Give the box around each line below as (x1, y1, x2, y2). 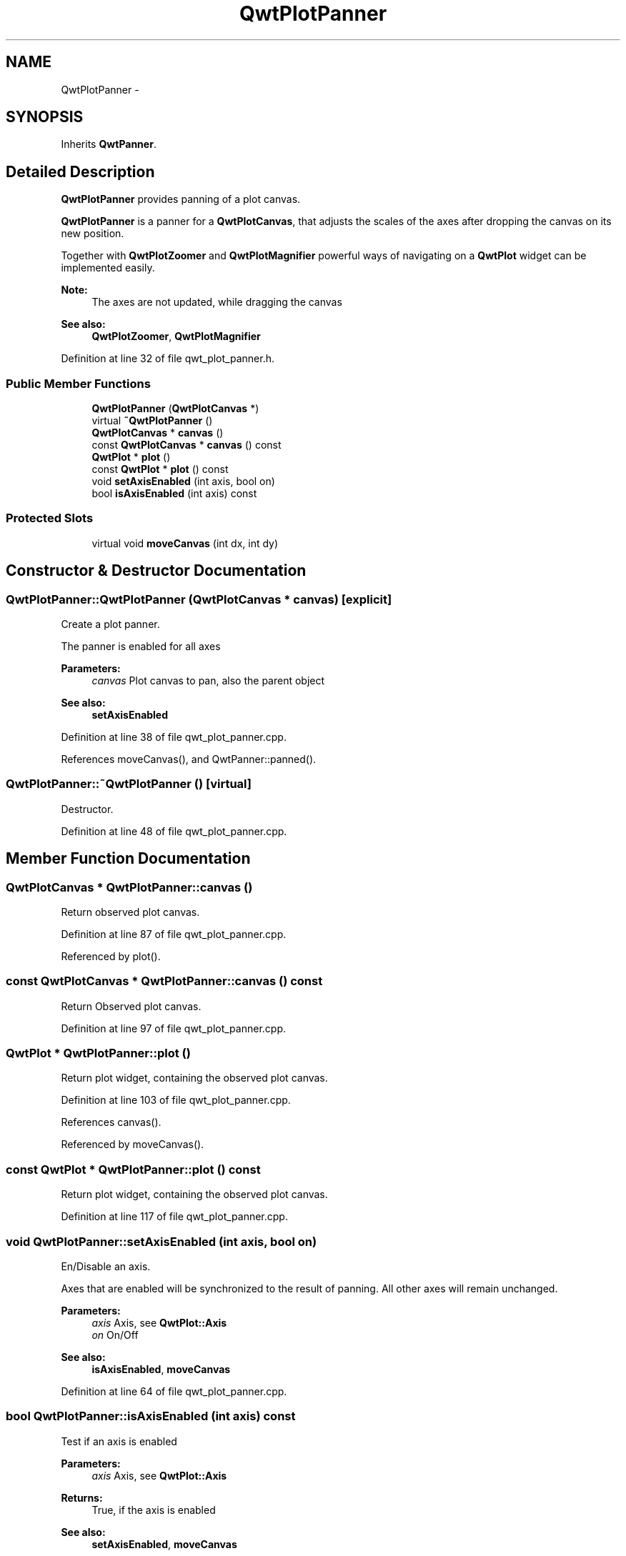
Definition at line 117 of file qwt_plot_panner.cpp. (61, 1210, 288, 1223)
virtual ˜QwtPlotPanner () (91, 414, 213, 427)
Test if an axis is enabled (61, 1435, 177, 1447)
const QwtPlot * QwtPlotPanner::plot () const (6, 1162, 261, 1177)
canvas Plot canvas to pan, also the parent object (91, 674, 325, 687)
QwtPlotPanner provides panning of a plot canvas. (61, 193, 301, 206)
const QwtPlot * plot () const (91, 463, 229, 476)
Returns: (61, 1491, 103, 1504)
